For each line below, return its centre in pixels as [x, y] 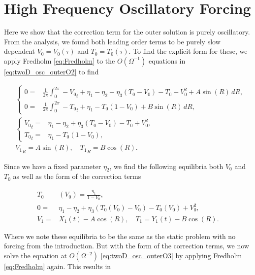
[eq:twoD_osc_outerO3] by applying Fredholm [171, 256]
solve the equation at [36, 256]
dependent [20, 51]
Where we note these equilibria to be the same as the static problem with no [120, 236]
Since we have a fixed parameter [53, 166]
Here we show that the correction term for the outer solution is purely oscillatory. [127, 32]
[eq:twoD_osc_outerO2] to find [51, 71]
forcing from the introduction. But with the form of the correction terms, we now [127, 246]
